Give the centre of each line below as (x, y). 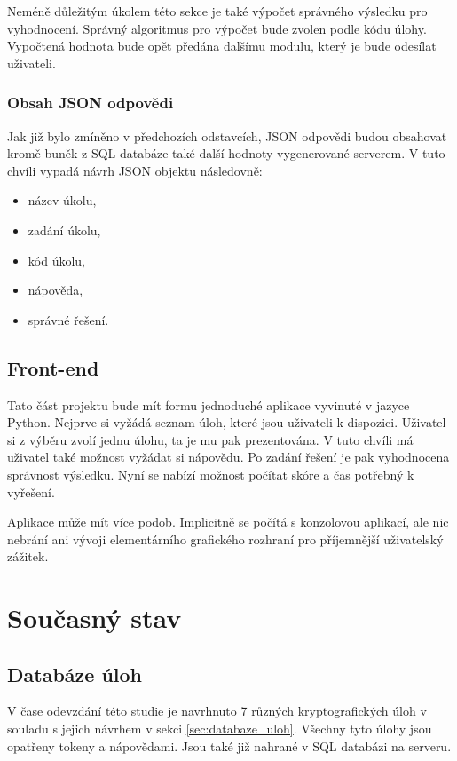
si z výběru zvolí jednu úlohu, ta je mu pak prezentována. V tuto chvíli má (210, 439)
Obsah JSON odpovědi (91, 103)
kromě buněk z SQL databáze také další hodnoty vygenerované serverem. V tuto (226, 153)
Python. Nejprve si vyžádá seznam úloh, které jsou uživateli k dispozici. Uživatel (227, 422)
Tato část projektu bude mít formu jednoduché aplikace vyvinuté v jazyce (209, 404)
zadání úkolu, (64, 230)
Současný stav (95, 618)
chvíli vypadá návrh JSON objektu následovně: (135, 170)
